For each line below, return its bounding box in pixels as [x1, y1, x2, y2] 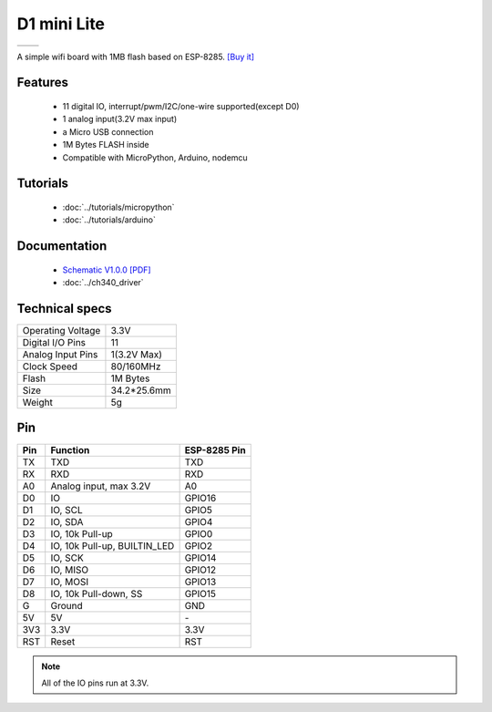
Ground [50, 599, 84, 612]
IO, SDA [50, 515, 84, 528]
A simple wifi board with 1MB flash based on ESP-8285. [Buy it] [16, 51, 255, 62]
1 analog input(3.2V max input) [62, 114, 178, 125]
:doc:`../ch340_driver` [62, 277, 145, 288]
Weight [22, 397, 54, 409]
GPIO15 [184, 587, 217, 600]
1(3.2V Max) [110, 348, 163, 361]
